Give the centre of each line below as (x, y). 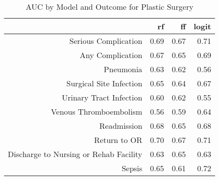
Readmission (121, 126)
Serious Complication (106, 41)
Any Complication (111, 55)
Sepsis (132, 168)
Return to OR (118, 140)
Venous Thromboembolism (97, 111)
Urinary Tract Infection (102, 97)
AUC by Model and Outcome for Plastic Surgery (109, 7)
